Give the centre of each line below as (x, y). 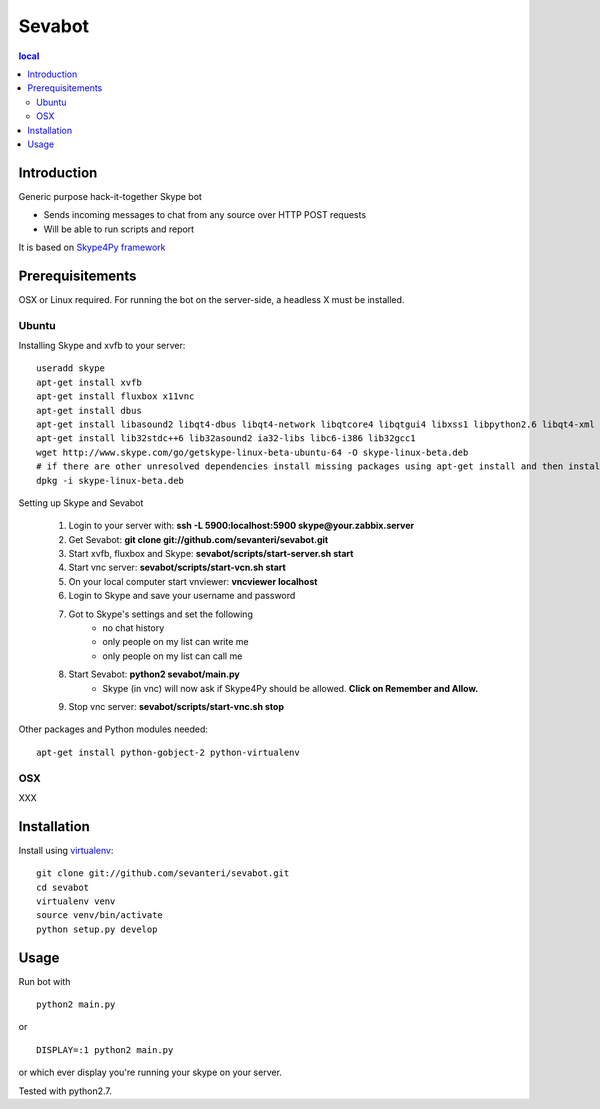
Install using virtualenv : (66, 850)
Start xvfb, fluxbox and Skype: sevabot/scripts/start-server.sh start (211, 554)
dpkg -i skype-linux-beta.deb (110, 480)
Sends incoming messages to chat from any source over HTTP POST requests (205, 215)
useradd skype (70, 368)
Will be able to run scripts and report (119, 229)
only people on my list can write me (175, 642)
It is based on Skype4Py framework (92, 247)
